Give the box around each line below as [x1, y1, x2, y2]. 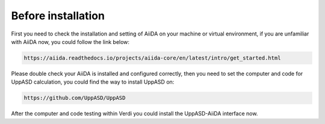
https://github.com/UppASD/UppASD [23, 95, 126, 102]
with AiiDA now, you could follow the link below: [11, 38, 129, 45]
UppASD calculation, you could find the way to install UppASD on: [11, 78, 175, 85]
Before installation [11, 9, 105, 22]
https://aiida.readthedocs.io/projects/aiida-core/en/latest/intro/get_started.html [23, 54, 281, 61]
